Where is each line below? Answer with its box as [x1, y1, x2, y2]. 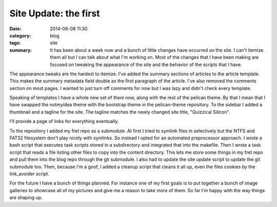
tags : [9, 40, 21, 46]
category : [9, 32, 31, 38]
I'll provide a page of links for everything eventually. [9, 118, 119, 125]
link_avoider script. [9, 171, 50, 177]
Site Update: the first [9, 8, 100, 19]
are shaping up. [9, 195, 43, 201]
